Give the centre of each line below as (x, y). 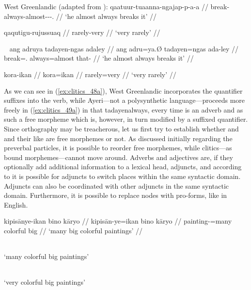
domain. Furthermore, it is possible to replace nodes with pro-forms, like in (116, 195)
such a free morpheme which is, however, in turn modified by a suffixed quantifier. (126, 119)
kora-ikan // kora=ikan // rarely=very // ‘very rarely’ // (90, 74)
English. (16, 204)
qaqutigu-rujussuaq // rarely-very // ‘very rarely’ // (82, 32)
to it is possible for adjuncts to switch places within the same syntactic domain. (122, 176)
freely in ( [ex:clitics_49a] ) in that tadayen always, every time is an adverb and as (124, 109)
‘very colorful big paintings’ (45, 282)
